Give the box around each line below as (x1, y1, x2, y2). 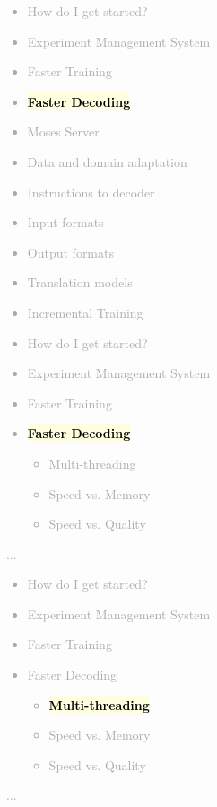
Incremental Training (27, 303, 143, 321)
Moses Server (27, 122, 100, 141)
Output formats (27, 242, 114, 261)
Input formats (27, 213, 104, 232)
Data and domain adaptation (27, 152, 187, 171)
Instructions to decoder (27, 182, 155, 201)
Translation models (27, 273, 133, 292)
